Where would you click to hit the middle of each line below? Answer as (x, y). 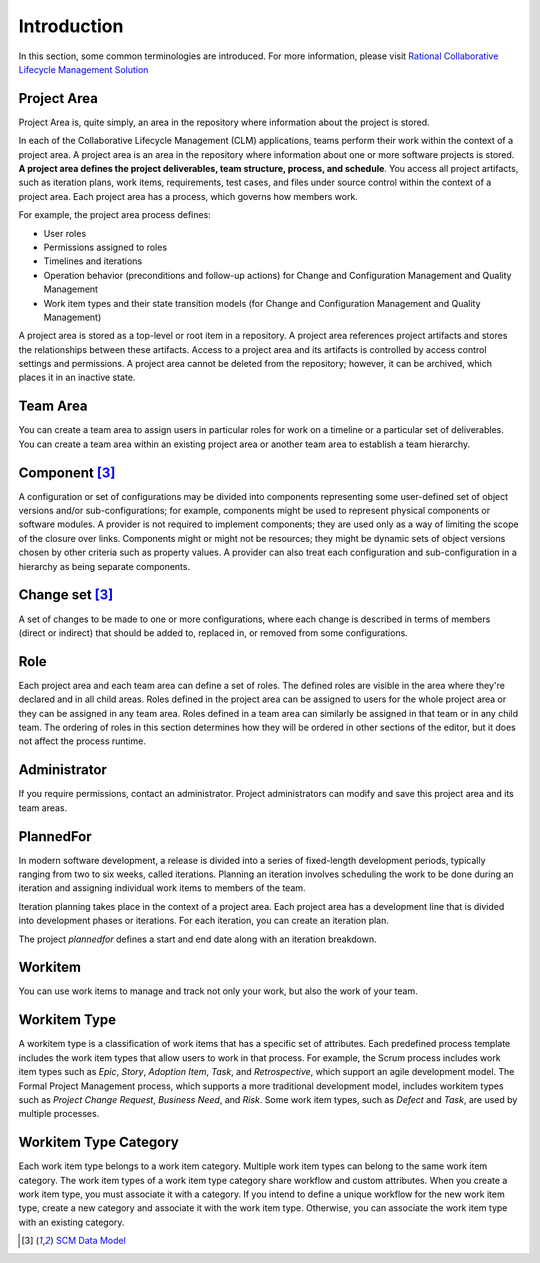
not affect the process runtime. (82, 741)
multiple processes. (59, 1114)
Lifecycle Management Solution (83, 69)
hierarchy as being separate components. (104, 566)
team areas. (43, 807)
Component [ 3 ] (67, 472)
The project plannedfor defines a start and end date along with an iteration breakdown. (197, 939)
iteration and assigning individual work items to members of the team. (162, 888)
